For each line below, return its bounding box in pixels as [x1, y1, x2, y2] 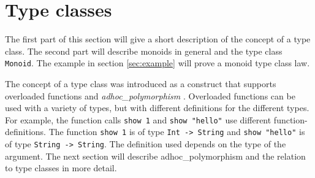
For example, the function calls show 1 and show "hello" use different [5, 113, 271, 126]
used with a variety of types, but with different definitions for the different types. [5, 101, 309, 114]
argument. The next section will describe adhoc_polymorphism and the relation [5, 149, 306, 162]
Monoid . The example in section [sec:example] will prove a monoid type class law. [5, 56, 310, 69]
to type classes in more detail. [5, 161, 117, 174]
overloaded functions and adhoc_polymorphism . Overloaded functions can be [5, 89, 295, 102]
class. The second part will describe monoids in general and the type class [5, 44, 283, 57]
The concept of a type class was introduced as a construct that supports [5, 77, 276, 90]
